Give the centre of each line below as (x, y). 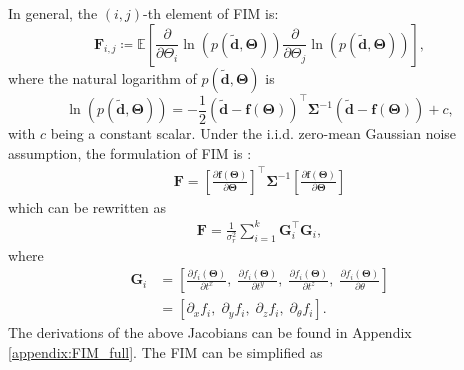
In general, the (53, 13)
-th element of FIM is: (211, 13)
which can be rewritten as (87, 206)
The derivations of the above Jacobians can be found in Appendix (210, 332)
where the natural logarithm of (102, 77)
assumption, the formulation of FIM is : (130, 152)
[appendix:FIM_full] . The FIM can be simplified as (165, 352)
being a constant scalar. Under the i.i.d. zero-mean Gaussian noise (253, 133)
